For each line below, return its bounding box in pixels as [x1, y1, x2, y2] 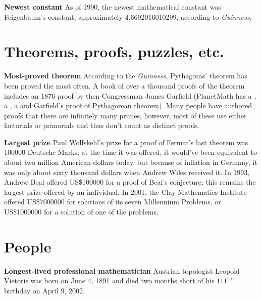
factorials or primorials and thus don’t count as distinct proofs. [4, 120, 199, 131]
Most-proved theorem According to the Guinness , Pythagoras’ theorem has [4, 70, 247, 81]
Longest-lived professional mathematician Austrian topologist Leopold [4, 265, 240, 276]
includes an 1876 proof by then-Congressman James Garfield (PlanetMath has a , [4, 90, 256, 101]
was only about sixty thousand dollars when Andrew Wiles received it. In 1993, [4, 166, 250, 177]
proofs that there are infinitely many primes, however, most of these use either [4, 110, 247, 120]
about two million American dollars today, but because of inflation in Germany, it [4, 157, 257, 167]
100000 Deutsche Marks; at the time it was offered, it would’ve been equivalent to [4, 147, 257, 157]
